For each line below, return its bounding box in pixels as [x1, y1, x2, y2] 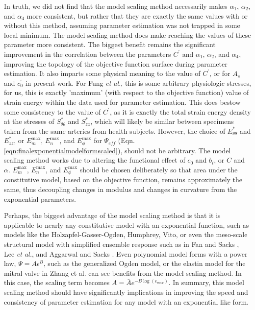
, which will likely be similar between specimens [90, 116, 234, 126]
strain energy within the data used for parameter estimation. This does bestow [4, 96, 241, 107]
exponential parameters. [4, 193, 76, 204]
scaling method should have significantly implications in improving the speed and [4, 286, 248, 297]
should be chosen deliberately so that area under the [79, 164, 238, 174]
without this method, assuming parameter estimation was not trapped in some [4, 20, 240, 30]
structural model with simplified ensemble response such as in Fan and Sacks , [4, 238, 239, 249]
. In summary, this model [168, 277, 244, 287]
